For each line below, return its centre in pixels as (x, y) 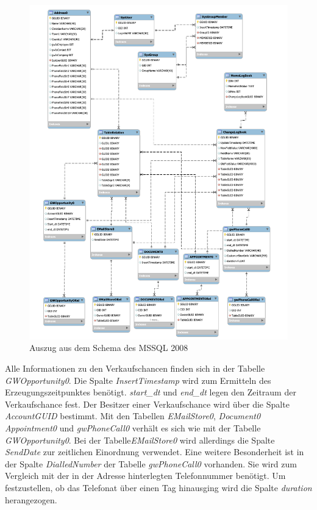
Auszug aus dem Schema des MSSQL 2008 (109, 348)
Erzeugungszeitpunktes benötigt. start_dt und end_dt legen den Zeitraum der (151, 392)
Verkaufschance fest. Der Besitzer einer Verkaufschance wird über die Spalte (147, 404)
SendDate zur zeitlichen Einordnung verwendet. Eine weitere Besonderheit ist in (155, 452)
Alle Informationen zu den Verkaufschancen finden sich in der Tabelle (135, 368)
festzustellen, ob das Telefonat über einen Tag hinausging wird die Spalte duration (158, 488)
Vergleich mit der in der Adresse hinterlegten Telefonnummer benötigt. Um (145, 476)
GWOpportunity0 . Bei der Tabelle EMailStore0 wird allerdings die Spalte (140, 440)
